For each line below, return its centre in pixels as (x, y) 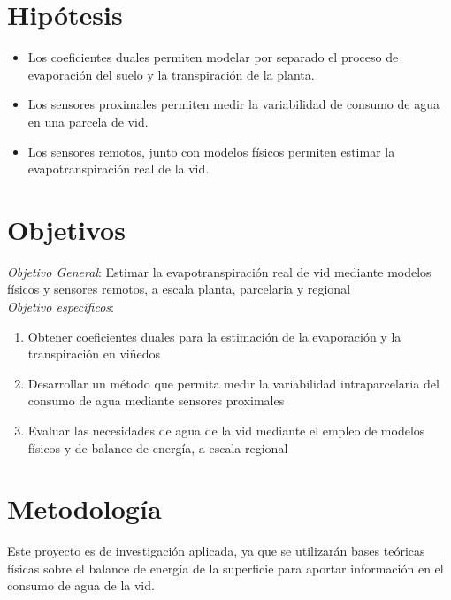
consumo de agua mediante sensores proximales (156, 400)
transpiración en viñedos (94, 354)
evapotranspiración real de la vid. (118, 169)
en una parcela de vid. (88, 121)
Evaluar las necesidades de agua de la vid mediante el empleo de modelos (226, 430)
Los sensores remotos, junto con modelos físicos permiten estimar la (211, 151)
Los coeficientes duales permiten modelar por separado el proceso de (213, 57)
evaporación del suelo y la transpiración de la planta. (171, 74)
